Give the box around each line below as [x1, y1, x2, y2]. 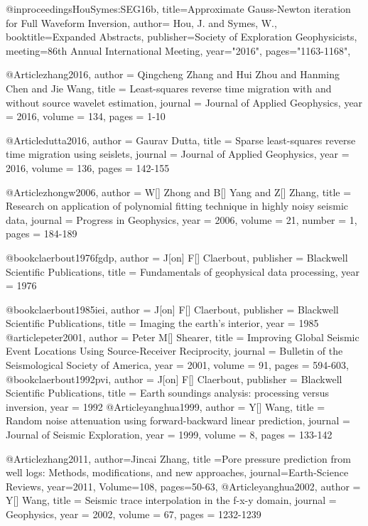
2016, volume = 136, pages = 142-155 [6, 160, 170, 175]
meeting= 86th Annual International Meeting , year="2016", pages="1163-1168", [6, 43, 351, 58]
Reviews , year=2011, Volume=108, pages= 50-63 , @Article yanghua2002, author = [6, 478, 361, 493]
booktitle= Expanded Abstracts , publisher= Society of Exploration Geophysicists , [6, 29, 357, 44]
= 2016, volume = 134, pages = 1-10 [6, 109, 166, 124]
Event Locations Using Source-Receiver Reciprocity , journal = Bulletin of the [6, 343, 343, 358]
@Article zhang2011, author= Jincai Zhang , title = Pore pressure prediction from [6, 451, 351, 466]
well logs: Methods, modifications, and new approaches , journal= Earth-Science [6, 465, 349, 480]
